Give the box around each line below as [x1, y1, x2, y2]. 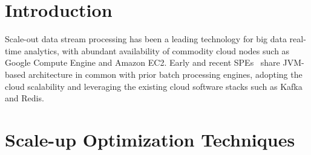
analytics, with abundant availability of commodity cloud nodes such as [24, 44, 290, 57]
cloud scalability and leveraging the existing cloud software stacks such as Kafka [5, 80, 303, 92]
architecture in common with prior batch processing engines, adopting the [28, 68, 303, 80]
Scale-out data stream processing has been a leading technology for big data [5, 33, 287, 45]
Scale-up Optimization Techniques [5, 127, 295, 151]
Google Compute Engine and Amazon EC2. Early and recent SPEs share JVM [5, 56, 302, 69]
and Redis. [5, 92, 44, 104]
